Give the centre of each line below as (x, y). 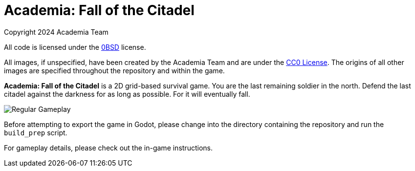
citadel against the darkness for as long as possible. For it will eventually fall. (127, 94)
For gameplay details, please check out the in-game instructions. (108, 148)
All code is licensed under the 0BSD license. (75, 47)
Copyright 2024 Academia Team (56, 32)
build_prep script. (36, 132)
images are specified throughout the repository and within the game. (114, 70)
